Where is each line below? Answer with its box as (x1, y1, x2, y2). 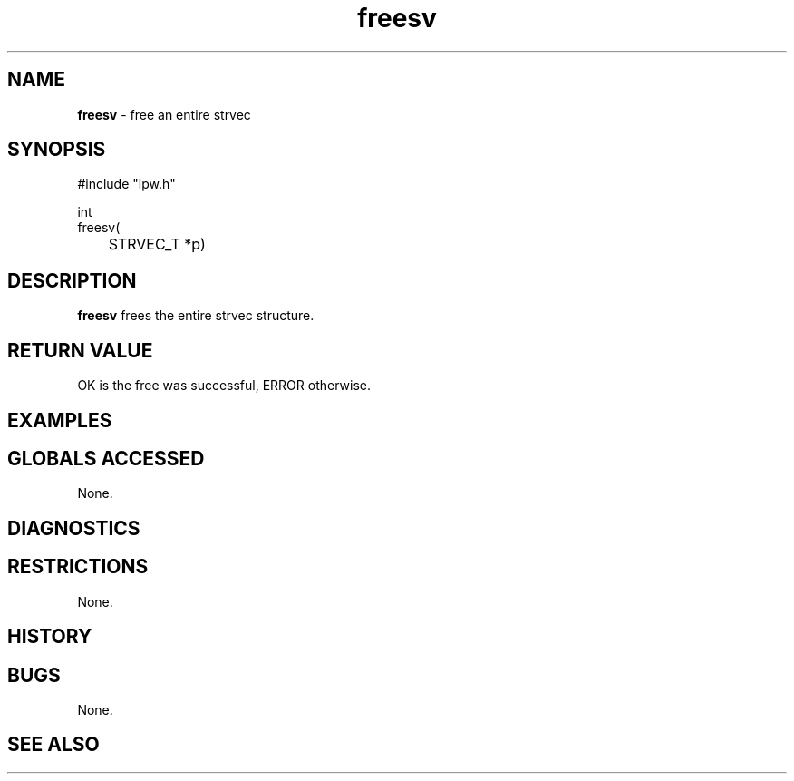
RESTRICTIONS (7, 555, 149, 579)
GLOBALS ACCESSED (7, 446, 205, 470)
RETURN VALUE (7, 338, 153, 362)
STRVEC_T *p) (108, 235, 206, 254)
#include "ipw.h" (77, 176, 176, 192)
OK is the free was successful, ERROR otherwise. (77, 377, 371, 394)
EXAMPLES (7, 408, 112, 432)
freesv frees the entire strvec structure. (77, 308, 315, 324)
